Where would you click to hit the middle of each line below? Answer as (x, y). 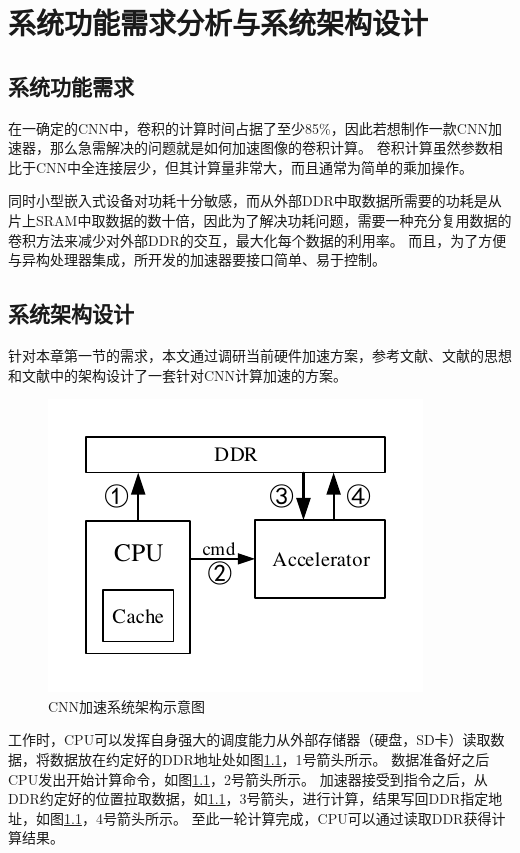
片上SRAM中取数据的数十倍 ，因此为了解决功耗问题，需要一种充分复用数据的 (260, 219)
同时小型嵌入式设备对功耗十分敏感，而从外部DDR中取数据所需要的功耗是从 (255, 200)
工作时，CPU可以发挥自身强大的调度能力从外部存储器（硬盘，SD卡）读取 (249, 739)
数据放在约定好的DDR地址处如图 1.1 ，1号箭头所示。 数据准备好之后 (269, 758)
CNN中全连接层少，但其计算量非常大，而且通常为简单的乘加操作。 (254, 166)
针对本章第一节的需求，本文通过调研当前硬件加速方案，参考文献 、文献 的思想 (260, 354)
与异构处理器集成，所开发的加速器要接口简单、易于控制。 (197, 259)
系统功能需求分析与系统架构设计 (218, 22)
